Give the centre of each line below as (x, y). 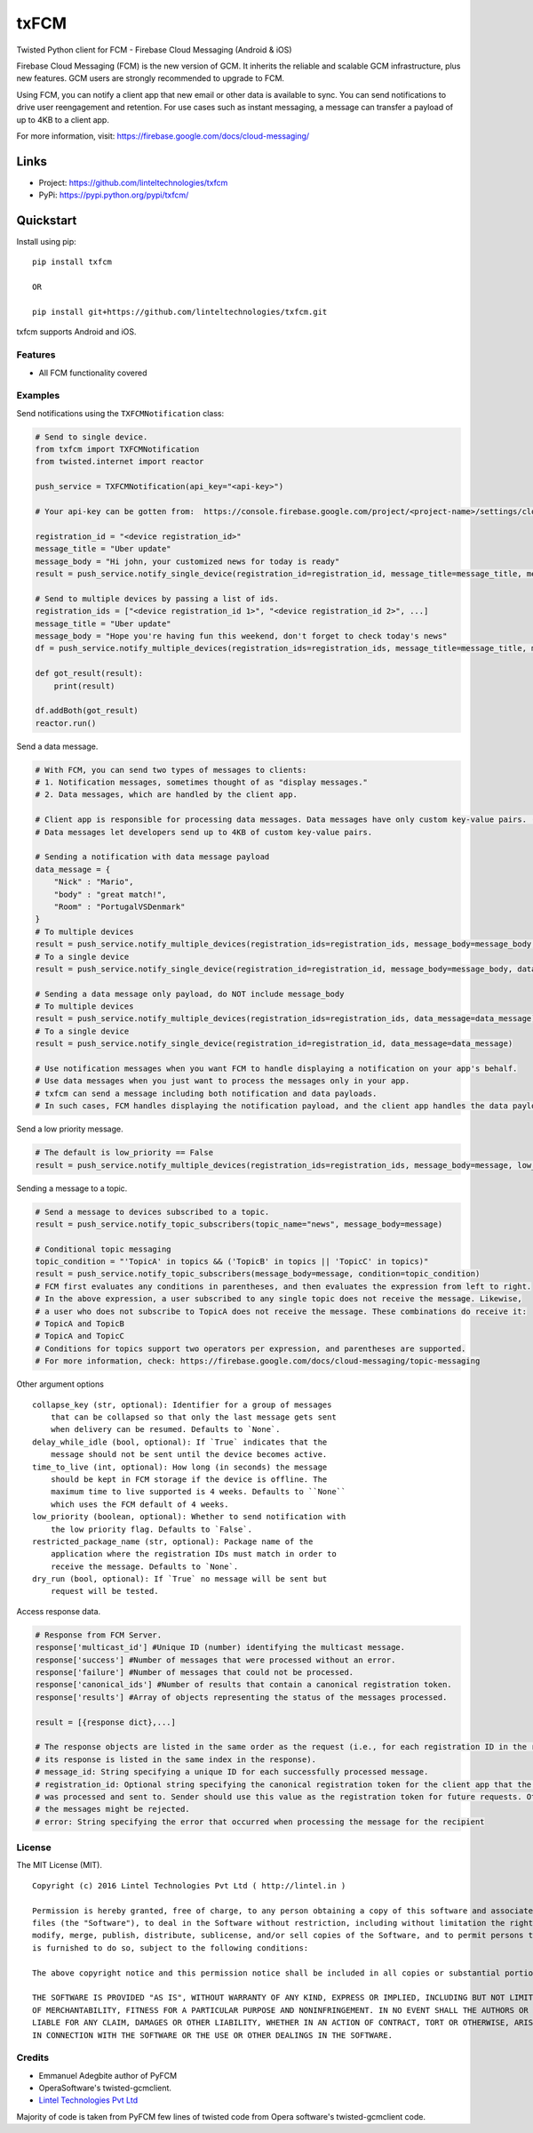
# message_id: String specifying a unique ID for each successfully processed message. (232, 1772)
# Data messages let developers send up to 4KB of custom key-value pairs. (204, 832)
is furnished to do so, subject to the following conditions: (171, 1948)
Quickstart (47, 221)
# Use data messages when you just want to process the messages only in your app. (223, 1081)
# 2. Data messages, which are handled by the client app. (166, 795)
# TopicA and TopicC (80, 1336)
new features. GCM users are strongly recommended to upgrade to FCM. (150, 78)
